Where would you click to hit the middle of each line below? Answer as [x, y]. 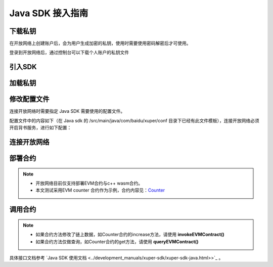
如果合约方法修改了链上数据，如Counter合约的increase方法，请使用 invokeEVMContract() [130, 235]
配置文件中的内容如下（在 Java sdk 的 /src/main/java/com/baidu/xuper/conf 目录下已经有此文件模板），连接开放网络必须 [134, 120]
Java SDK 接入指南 [49, 13]
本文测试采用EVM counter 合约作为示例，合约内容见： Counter [100, 190]
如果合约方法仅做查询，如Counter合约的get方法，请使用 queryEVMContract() [117, 241]
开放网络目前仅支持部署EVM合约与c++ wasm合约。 [89, 183]
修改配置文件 [29, 99]
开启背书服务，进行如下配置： [40, 128]
